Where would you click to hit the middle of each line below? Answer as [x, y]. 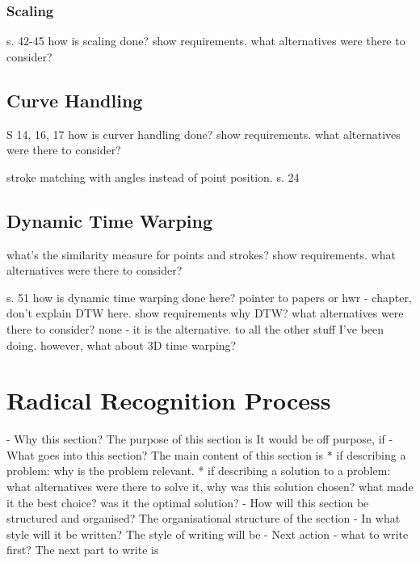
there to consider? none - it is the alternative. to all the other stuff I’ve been [195, 328]
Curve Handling [75, 100]
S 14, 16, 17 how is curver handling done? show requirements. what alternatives [204, 134]
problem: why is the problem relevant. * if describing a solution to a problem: [199, 471]
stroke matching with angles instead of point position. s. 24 [153, 176]
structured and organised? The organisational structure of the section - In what [204, 518]
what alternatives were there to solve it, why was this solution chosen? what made [210, 487]
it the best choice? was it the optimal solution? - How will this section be [188, 502]
